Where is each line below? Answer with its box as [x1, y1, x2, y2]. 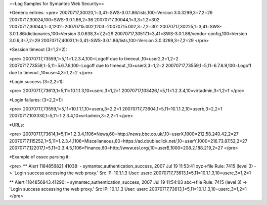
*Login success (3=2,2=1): [9, 78, 64, 84]
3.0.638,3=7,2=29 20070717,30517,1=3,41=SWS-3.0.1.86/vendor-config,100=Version [77, 30, 247, 37]
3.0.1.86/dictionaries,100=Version [9, 30, 77, 37]
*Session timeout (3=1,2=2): [9, 47, 67, 52]
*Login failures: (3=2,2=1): [9, 97, 64, 102]
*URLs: [9, 122, 24, 128]
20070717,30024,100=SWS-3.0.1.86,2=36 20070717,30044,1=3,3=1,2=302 [9, 16, 160, 22]
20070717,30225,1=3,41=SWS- [160, 24, 222, 30]
